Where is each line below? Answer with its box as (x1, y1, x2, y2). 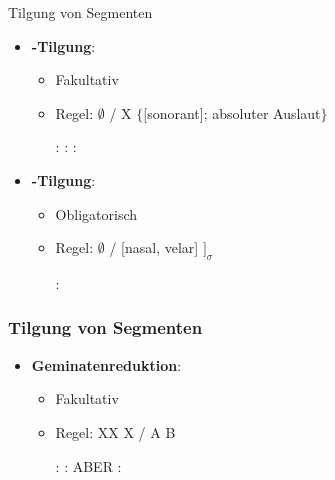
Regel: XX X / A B (55, 421, 176, 442)
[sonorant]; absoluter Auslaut (143, 102, 321, 123)
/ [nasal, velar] (109, 237, 199, 258)
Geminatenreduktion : (31, 354, 182, 375)
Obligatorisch (55, 203, 138, 224)
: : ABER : (55, 455, 122, 476)
